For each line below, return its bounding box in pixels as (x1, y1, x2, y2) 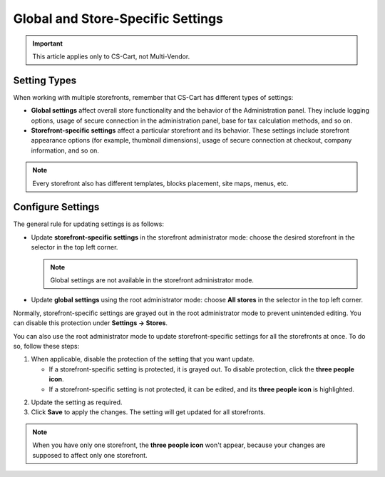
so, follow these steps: (13, 342, 80, 350)
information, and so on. (31, 146, 100, 155)
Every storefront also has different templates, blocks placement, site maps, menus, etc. (32, 179, 289, 188)
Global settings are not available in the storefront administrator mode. (50, 276, 255, 284)
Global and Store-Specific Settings (13, 11, 224, 26)
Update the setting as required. (31, 398, 123, 406)
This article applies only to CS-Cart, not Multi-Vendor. (32, 52, 190, 61)
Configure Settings (13, 201, 100, 213)
